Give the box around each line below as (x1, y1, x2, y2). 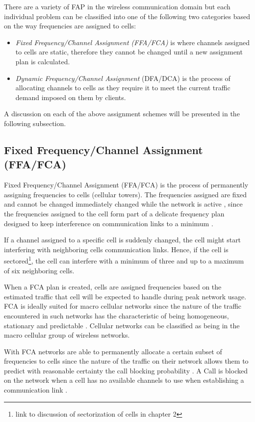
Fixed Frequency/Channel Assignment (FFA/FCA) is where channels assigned (15, 37, 250, 47)
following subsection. (4, 118, 66, 128)
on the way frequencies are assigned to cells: (4, 21, 136, 31)
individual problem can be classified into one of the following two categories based (4, 11, 251, 21)
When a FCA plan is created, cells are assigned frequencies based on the (4, 282, 222, 292)
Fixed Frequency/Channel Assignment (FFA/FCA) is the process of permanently (4, 180, 249, 190)
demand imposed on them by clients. (15, 92, 126, 102)
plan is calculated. (15, 56, 70, 66)
